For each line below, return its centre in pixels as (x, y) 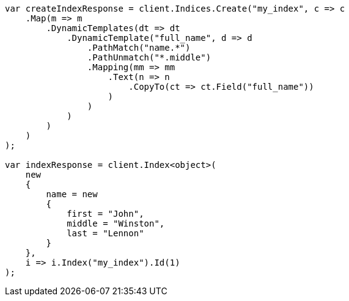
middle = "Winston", (116, 223)
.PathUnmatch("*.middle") (149, 57)
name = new (72, 194)
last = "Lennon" (105, 233)
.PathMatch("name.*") (139, 48)
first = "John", (105, 214)
